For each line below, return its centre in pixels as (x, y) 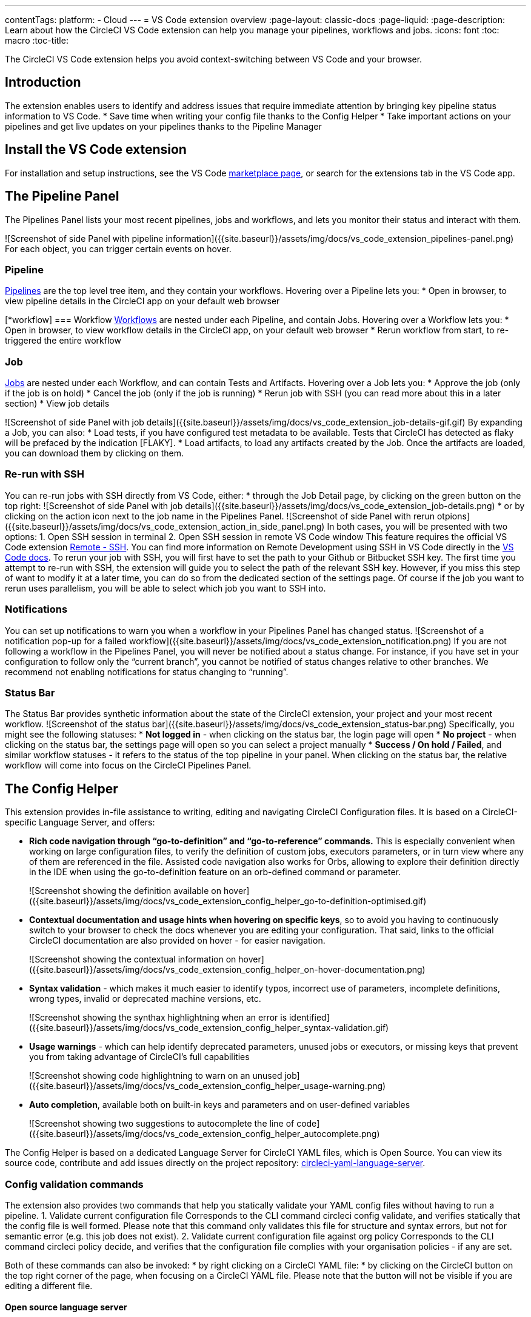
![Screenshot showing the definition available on (125, 891)
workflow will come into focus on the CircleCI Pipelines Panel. (128, 765)
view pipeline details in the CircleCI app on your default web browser (142, 301)
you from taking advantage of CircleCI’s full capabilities (139, 1057)
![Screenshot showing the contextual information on (133, 959)
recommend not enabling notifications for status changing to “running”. (147, 672)
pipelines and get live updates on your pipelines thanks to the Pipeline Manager (163, 126)
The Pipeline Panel (62, 196)
